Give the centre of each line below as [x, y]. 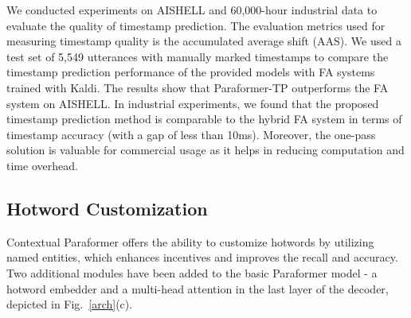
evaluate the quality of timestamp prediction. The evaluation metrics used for [196, 25]
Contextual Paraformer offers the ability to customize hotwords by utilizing [190, 241]
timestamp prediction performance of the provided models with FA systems [191, 72]
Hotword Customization [107, 208]
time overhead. [42, 165]
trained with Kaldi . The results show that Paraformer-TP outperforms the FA [198, 87]
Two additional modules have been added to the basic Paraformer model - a [192, 272]
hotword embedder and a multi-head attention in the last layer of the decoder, [198, 288]
